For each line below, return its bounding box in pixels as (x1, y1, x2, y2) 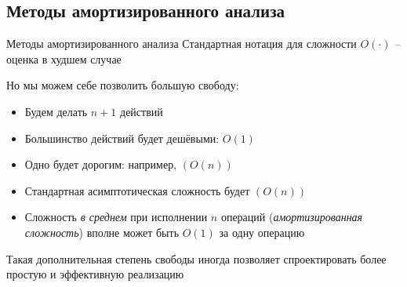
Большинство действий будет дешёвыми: (24, 129, 220, 146)
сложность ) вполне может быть (24, 223, 180, 240)
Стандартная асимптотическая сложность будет (24, 182, 250, 198)
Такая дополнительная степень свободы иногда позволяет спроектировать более (6, 250, 387, 267)
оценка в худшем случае (6, 50, 122, 67)
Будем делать (24, 103, 88, 119)
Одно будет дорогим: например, (24, 156, 177, 173)
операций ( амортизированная (220, 209, 363, 225)
